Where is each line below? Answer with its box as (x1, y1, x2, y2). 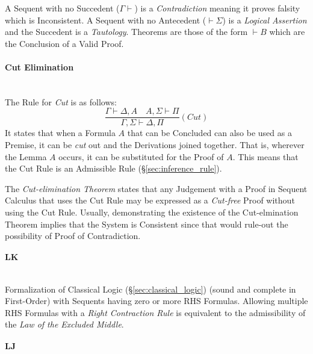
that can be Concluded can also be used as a (127, 126, 292, 139)
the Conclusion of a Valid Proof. (5, 37, 124, 49)
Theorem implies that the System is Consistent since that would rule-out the (5, 217, 288, 230)
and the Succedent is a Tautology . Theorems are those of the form (5, 25, 248, 38)
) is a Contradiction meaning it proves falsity (134, 2, 300, 14)
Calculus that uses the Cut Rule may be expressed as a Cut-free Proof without (5, 194, 295, 206)
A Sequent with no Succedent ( (5, 2, 120, 14)
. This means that (232, 150, 299, 163)
